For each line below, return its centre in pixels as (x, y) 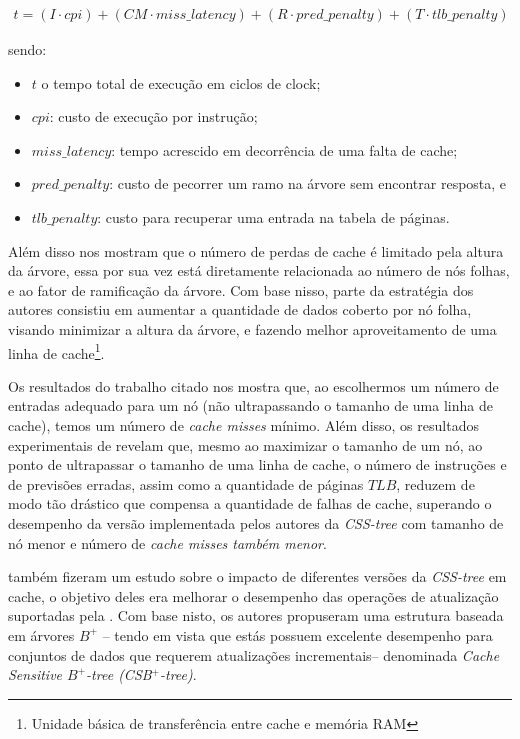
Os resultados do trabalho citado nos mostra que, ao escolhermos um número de (253, 385)
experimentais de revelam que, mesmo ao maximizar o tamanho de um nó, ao (245, 444)
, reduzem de (435, 483)
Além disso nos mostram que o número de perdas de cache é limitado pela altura (256, 250)
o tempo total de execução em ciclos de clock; (181, 82)
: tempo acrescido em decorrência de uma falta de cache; (284, 149)
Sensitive (35, 674)
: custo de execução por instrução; (153, 116)
